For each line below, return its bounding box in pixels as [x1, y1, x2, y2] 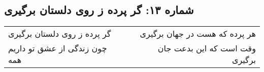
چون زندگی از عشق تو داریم [8, 42, 107, 54]
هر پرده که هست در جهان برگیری [140, 28, 256, 40]
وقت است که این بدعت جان [157, 42, 256, 54]
